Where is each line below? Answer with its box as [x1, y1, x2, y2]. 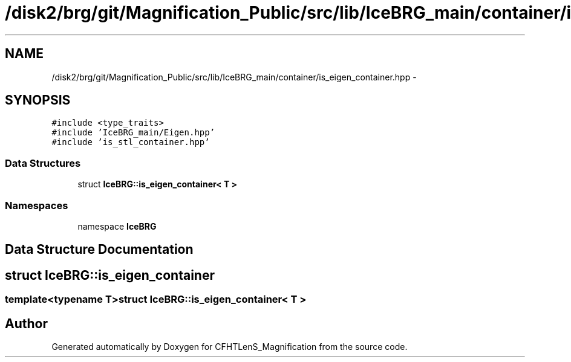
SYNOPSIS [5, 92, 71, 108]
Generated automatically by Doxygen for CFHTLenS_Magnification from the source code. [51, 341, 408, 352]
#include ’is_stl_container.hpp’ [51, 137, 210, 147]
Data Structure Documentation [5, 242, 194, 257]
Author [5, 315, 48, 331]
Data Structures [5, 157, 81, 169]
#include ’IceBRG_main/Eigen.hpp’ [51, 128, 215, 138]
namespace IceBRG [77, 221, 157, 231]
